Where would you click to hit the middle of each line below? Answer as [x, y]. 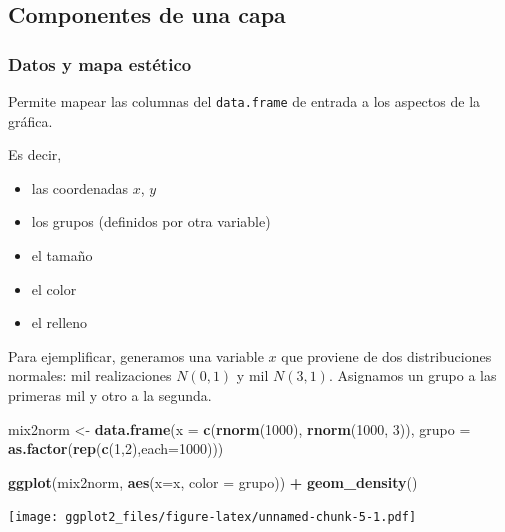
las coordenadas [80, 187]
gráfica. [30, 120]
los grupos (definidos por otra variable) [151, 221]
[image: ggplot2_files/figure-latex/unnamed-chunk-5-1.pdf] [212, 517]
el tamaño [62, 255]
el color [54, 288]
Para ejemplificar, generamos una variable [136, 355]
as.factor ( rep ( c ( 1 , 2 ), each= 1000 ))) [116, 448]
